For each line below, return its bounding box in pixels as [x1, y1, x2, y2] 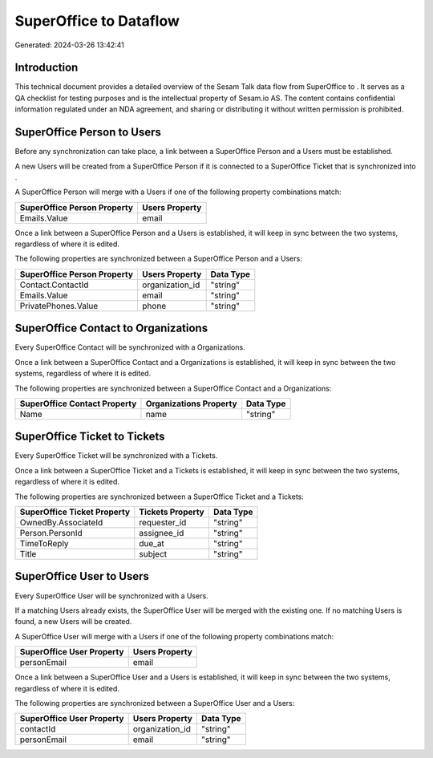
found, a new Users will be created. [14, 617, 132, 626]
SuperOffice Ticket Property [19, 506, 131, 517]
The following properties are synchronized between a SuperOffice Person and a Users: [14, 253, 302, 264]
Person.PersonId [19, 528, 83, 539]
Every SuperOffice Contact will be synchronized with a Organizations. [14, 343, 245, 352]
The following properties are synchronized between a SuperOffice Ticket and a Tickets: [14, 492, 305, 501]
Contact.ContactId [19, 279, 89, 290]
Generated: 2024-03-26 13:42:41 [14, 40, 124, 50]
